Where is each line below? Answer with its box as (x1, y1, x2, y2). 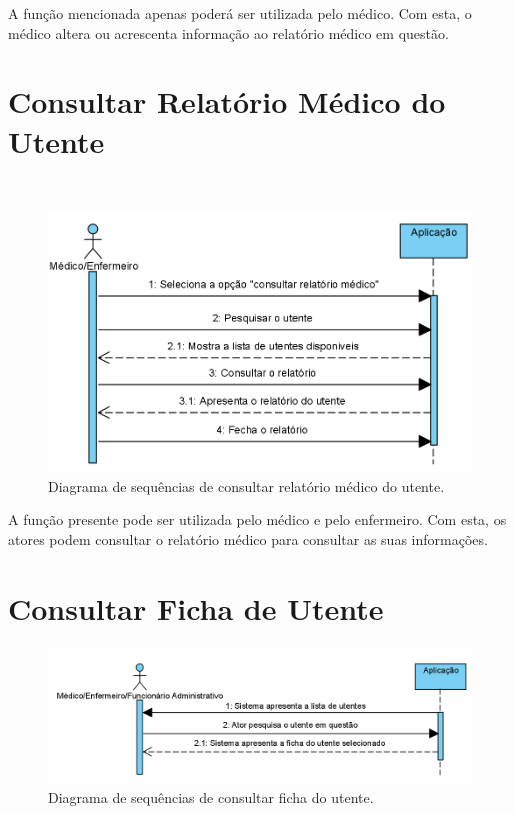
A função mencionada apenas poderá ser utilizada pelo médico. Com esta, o (8, 3, 472, 23)
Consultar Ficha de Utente (8, 587, 384, 628)
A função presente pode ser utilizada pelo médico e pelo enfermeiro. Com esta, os (8, 509, 507, 530)
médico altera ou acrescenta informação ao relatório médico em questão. (8, 22, 449, 43)
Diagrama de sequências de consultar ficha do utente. (48, 786, 374, 807)
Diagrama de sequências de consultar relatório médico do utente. (48, 475, 445, 496)
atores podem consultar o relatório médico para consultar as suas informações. (8, 529, 488, 549)
